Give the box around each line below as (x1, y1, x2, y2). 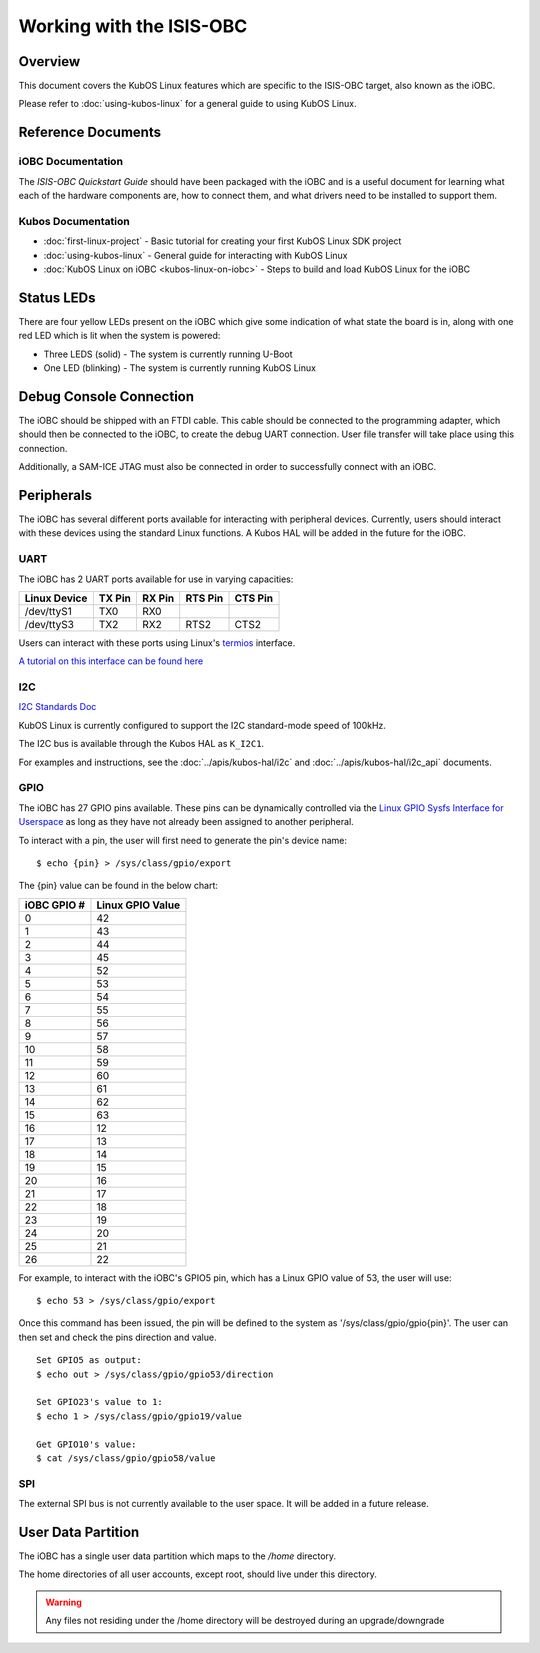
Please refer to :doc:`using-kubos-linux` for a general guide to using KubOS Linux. (18, 98, 357, 110)
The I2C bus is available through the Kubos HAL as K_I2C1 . (18, 738, 265, 750)
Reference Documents (18, 124, 162, 141)
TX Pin (98, 591, 132, 605)
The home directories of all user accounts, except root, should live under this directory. (18, 1568, 377, 1580)
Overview (18, 53, 81, 70)
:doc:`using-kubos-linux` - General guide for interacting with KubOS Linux (43, 249, 348, 261)
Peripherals (18, 486, 93, 504)
